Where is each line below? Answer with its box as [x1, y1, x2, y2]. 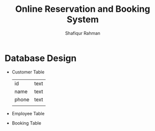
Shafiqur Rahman [65, 30, 101, 36]
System [66, 14, 99, 25]
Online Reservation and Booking [15, 3, 151, 15]
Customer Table [11, 69, 45, 75]
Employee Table [11, 110, 45, 116]
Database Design [4, 53, 77, 64]
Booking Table [11, 120, 42, 126]
